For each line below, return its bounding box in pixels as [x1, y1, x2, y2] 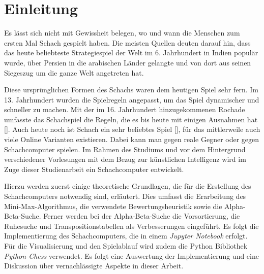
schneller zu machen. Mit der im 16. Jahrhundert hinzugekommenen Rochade [4, 104, 245, 115]
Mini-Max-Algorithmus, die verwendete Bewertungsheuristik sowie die [4, 200, 222, 211]
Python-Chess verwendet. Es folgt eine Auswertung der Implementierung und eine [4, 250, 259, 261]
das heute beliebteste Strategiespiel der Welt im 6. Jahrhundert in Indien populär [4, 47, 258, 58]
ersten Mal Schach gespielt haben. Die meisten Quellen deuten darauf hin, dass [4, 37, 251, 48]
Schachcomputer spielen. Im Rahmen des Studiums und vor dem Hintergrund [4, 144, 246, 154]
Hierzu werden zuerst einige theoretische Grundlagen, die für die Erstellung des [4, 181, 251, 191]
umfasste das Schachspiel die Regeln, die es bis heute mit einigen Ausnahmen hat [4, 114, 258, 124]
